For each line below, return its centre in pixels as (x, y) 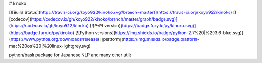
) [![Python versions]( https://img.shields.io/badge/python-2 (132, 32)
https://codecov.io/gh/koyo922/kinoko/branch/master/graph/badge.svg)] (104, 19)
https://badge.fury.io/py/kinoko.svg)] (159, 26)
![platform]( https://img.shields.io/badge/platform (149, 39)
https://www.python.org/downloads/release (54, 39)
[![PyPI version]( (106, 26)
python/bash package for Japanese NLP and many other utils (70, 55)
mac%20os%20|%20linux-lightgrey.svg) (50, 46)
